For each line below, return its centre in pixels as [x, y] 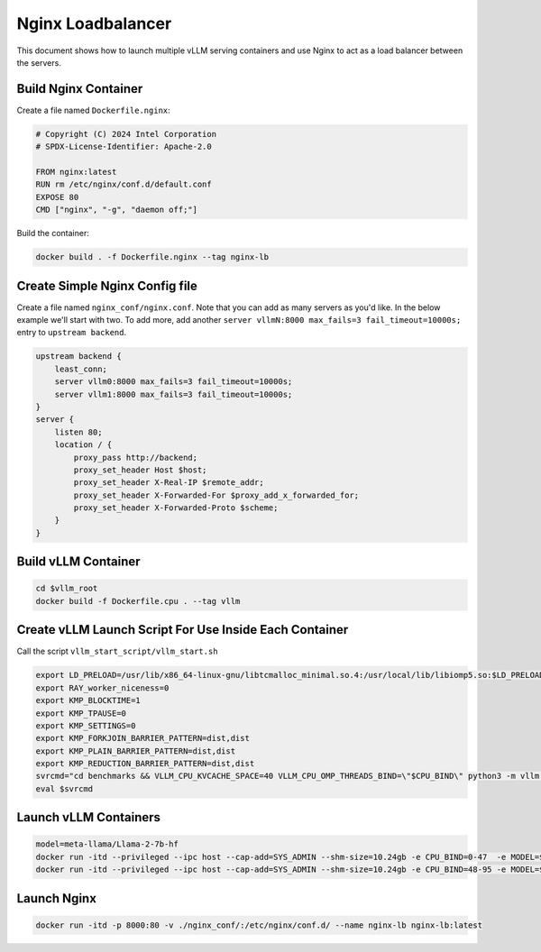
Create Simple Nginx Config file [107, 285]
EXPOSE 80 [57, 197]
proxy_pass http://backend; [136, 457]
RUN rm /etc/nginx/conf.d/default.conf [124, 184]
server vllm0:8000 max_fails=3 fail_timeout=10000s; [174, 382]
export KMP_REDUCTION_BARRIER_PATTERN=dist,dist [145, 764]
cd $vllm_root [67, 589]
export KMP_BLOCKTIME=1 [88, 700]
